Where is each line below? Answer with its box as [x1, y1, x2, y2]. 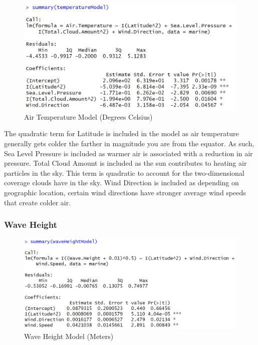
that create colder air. [4, 197, 71, 207]
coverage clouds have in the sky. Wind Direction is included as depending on [4, 177, 239, 188]
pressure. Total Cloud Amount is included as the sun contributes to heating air [4, 158, 247, 168]
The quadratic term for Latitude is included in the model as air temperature [4, 128, 239, 139]
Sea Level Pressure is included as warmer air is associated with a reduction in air [4, 148, 253, 158]
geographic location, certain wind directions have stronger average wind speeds [4, 187, 246, 197]
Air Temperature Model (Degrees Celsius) [24, 111, 153, 122]
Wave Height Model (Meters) [24, 331, 114, 341]
